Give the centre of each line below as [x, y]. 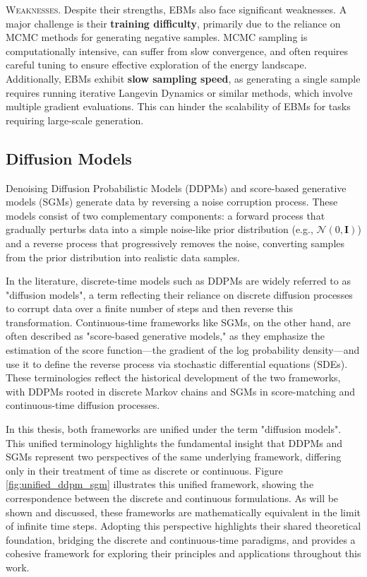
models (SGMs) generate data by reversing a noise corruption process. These [172, 202]
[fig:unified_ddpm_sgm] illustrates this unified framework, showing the [160, 484]
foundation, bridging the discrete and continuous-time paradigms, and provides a [181, 539]
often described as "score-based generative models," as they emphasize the [166, 336]
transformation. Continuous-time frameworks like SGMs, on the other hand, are [178, 322]
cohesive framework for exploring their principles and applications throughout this [183, 553]
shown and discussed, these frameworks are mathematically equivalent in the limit [183, 512]
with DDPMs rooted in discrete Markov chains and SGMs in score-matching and [181, 391]
